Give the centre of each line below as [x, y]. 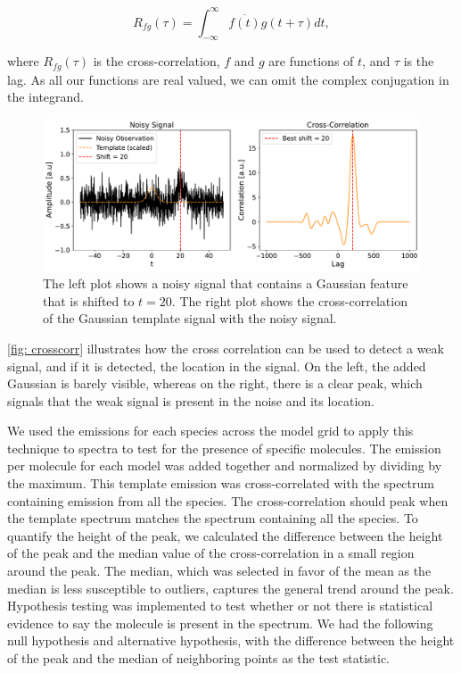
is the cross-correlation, [156, 61]
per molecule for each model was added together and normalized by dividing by [225, 465]
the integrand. [46, 97]
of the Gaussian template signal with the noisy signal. [190, 318]
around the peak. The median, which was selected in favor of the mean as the [219, 571]
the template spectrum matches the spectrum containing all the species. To [213, 518]
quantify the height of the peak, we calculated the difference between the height [225, 535]
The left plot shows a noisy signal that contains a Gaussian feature [226, 283]
